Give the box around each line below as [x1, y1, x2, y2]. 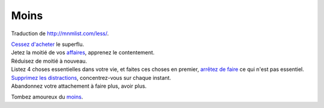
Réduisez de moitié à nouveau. [11, 57, 87, 64]
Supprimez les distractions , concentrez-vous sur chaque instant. [11, 74, 171, 81]
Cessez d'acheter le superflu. [11, 41, 84, 48]
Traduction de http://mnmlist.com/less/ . [11, 30, 109, 37]
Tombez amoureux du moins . [11, 93, 83, 101]
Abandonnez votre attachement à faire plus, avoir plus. [11, 82, 147, 90]
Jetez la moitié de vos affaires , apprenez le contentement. [11, 49, 155, 56]
